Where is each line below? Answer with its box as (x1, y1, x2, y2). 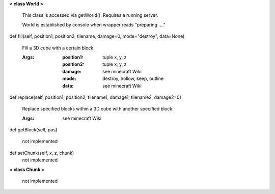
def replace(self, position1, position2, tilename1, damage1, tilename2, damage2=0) (9, 94, 182, 100)
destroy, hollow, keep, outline (102, 75, 164, 81)
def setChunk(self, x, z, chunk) (9, 150, 74, 156)
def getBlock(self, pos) (9, 127, 58, 133)
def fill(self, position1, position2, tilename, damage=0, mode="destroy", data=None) (9, 33, 185, 39)
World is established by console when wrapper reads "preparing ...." (22, 21, 166, 27)
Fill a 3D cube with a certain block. (22, 45, 95, 51)
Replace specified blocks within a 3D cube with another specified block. (22, 106, 174, 112)
